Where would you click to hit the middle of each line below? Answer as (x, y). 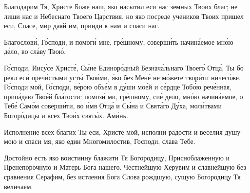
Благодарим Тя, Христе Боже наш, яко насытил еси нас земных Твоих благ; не (121, 6)
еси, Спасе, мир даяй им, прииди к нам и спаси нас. (82, 26)
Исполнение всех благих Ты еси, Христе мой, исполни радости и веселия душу (122, 132)
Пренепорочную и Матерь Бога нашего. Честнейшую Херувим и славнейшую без (125, 167)
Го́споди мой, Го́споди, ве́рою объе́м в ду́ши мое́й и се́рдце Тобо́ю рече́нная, (118, 87)
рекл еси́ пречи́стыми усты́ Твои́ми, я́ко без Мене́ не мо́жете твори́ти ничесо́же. (122, 77)
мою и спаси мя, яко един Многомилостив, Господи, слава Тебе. (100, 141)
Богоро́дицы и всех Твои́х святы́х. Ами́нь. (66, 115)
